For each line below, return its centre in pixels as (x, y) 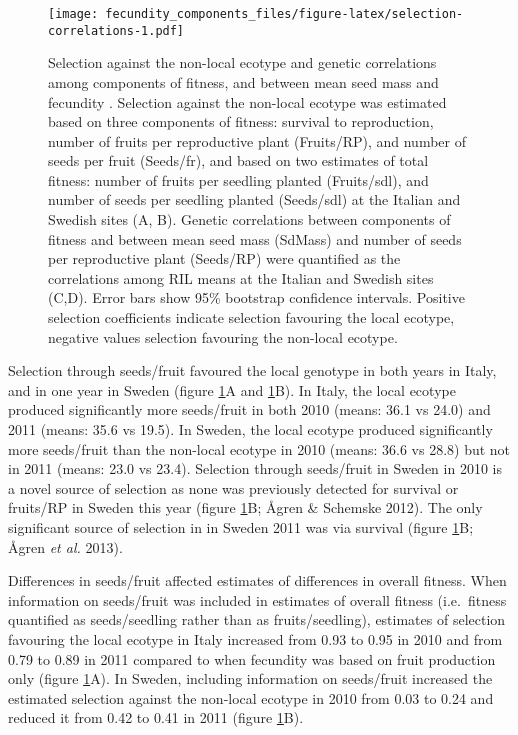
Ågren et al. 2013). (65, 546)
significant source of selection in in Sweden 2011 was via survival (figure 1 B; (241, 526)
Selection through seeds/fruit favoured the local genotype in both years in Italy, (252, 370)
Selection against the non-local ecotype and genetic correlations (242, 62)
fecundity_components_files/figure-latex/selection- (284, 14)
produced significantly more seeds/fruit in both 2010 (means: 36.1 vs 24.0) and (249, 409)
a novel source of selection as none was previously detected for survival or (233, 487)
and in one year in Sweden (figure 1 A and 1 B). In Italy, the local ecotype (232, 389)
